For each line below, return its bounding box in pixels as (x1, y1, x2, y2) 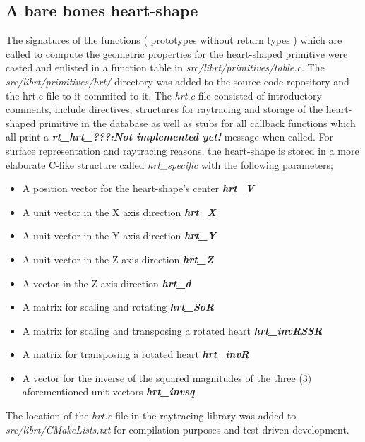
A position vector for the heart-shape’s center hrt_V (22, 181, 254, 196)
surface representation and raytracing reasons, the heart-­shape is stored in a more (6, 143, 359, 157)
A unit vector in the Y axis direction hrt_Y (22, 228, 216, 243)
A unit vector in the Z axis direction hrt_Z (22, 251, 213, 266)
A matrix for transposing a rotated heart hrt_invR (22, 347, 249, 362)
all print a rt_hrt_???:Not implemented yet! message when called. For (6, 129, 334, 144)
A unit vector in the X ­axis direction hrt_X (22, 204, 216, 219)
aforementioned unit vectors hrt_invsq (22, 384, 195, 399)
